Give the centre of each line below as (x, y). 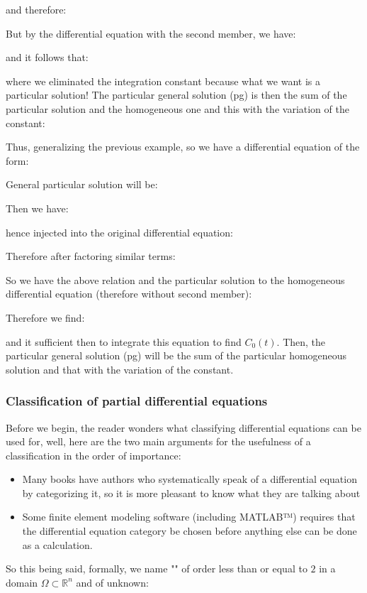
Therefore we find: (45, 317)
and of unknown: (112, 582)
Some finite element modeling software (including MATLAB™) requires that (189, 517)
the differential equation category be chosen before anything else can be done (190, 531)
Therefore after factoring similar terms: (91, 256)
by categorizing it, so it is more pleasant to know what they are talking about (191, 493)
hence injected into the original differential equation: (119, 232)
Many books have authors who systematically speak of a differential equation (190, 479)
